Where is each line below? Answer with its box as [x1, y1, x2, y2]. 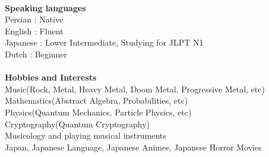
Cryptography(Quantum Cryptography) [5, 117, 150, 130]
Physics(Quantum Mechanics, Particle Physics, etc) [5, 105, 192, 118]
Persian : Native [5, 13, 64, 25]
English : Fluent [5, 24, 64, 37]
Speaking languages [5, 1, 86, 14]
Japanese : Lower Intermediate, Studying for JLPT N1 [5, 36, 204, 49]
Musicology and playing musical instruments [5, 129, 166, 142]
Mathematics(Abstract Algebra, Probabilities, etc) [5, 94, 188, 107]
